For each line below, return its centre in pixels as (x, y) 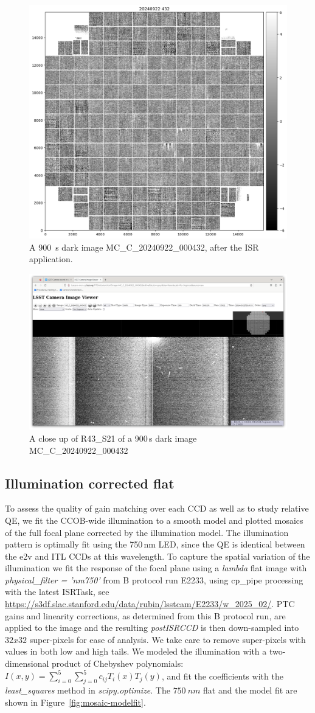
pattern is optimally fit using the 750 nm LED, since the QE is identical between (155, 544)
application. (51, 259)
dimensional (27, 663)
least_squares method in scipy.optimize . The (88, 690)
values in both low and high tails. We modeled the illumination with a (136, 651)
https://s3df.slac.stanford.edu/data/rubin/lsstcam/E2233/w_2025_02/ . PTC (150, 604)
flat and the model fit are (250, 690)
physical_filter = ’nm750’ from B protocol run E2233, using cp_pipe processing (154, 579)
